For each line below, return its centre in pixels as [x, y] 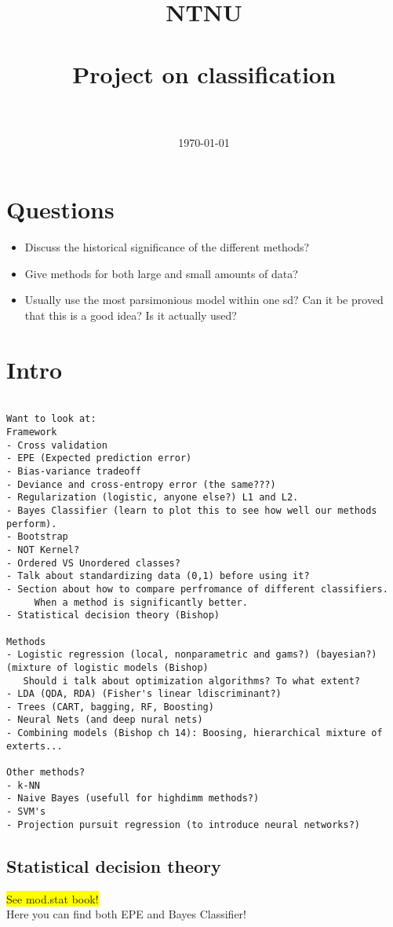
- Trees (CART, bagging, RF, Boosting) [110, 707]
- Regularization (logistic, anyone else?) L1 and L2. [153, 498]
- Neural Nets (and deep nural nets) [105, 720]
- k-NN [23, 785]
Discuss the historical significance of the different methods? [167, 247]
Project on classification [204, 73]
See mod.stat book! [53, 898]
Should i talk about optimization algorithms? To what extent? [192, 681]
